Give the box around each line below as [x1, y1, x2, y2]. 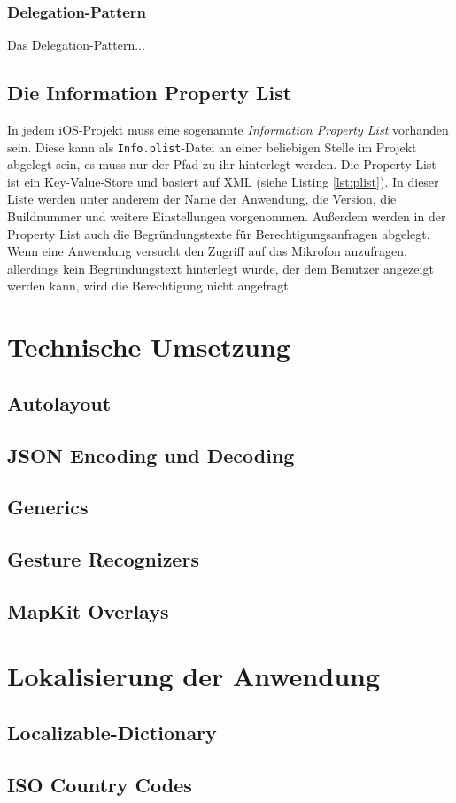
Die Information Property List [7, 79, 292, 106]
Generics [7, 493, 89, 521]
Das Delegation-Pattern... [7, 35, 145, 54]
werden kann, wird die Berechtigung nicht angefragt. [7, 276, 292, 295]
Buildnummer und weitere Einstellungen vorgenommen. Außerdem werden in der [7, 207, 446, 226]
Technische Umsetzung [7, 328, 290, 365]
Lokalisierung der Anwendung [7, 658, 381, 694]
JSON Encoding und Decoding [7, 441, 295, 468]
